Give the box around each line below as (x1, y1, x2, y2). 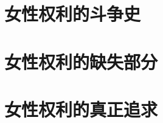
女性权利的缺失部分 (4, 49, 158, 74)
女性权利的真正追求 (4, 96, 158, 121)
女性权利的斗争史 (4, 1, 141, 26)
